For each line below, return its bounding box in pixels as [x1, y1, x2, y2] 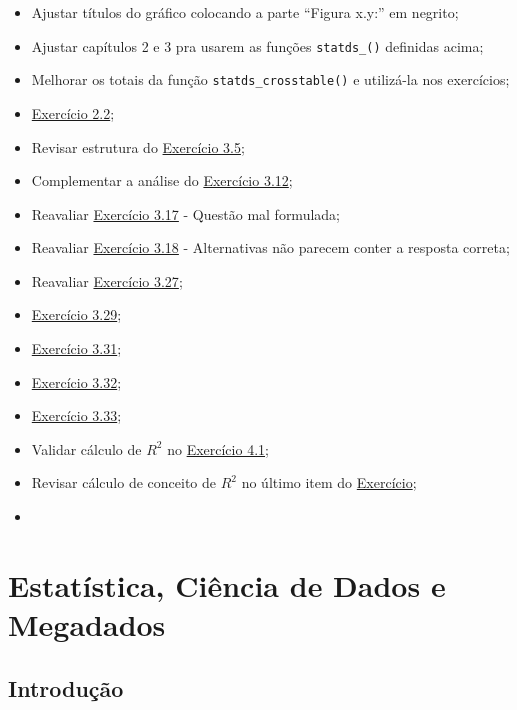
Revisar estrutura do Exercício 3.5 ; [31, 136, 245, 157]
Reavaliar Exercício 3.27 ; [31, 270, 183, 291]
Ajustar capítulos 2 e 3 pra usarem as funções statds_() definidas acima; [31, 35, 484, 56]
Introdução [8, 672, 124, 703]
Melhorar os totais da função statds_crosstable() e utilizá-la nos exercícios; [31, 69, 510, 90]
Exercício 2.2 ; [31, 102, 115, 123]
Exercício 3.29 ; [31, 304, 122, 325]
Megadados [8, 604, 166, 644]
